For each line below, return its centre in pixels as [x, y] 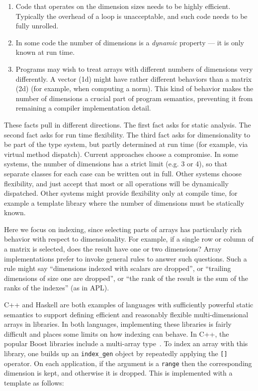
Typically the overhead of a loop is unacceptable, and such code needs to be [131, 16]
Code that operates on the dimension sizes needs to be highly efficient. [123, 6]
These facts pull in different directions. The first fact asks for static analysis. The [128, 124]
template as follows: [34, 382]
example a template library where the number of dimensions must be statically [124, 202]
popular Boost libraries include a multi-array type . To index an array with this [126, 343]
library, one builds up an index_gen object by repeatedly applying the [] [116, 353]
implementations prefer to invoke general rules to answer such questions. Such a [126, 258]
